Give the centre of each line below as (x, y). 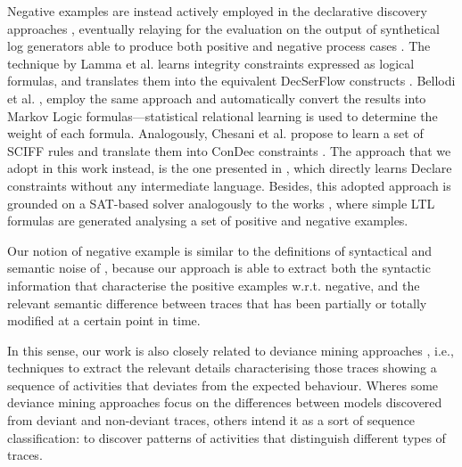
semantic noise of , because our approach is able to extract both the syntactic (219, 268)
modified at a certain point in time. (104, 320)
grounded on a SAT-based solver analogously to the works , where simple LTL (221, 203)
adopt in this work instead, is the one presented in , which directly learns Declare (230, 168)
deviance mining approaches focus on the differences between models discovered (225, 402)
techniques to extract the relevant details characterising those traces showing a (222, 368)
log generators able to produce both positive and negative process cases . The (219, 46)
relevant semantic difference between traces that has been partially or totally (217, 303)
